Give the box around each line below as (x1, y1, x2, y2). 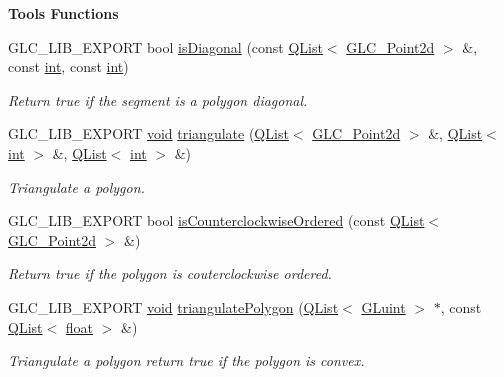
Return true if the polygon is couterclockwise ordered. (8, 263, 332, 284)
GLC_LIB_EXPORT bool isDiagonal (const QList (8, 36, 323, 57)
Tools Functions (8, 3, 119, 23)
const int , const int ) (8, 56, 129, 77)
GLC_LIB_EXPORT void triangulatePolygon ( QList (8, 296, 339, 317)
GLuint (361, 296, 406, 317)
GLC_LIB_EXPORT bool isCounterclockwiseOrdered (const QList (8, 210, 425, 231)
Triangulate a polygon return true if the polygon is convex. (8, 350, 365, 371)
